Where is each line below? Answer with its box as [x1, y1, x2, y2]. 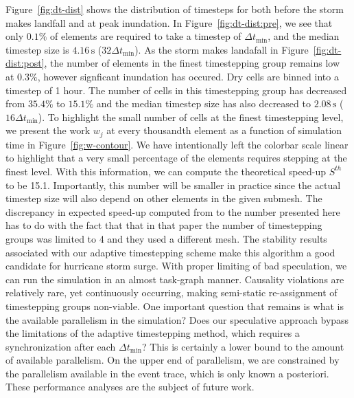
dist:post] [5, 56, 45, 70]
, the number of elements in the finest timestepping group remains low [44, 56, 340, 70]
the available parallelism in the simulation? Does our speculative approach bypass [5, 312, 349, 327]
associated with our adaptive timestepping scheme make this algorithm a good [5, 245, 335, 259]
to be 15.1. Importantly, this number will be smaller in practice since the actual [5, 177, 341, 192]
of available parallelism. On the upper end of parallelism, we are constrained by [5, 353, 340, 367]
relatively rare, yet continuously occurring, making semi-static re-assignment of [5, 285, 338, 300]
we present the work [5, 123, 91, 137]
